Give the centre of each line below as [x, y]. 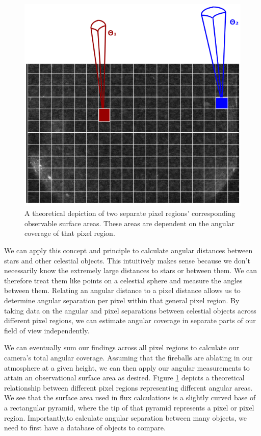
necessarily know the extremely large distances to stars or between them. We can [131, 270]
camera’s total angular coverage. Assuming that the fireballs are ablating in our [128, 357]
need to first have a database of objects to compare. [85, 428]
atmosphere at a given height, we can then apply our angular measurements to [127, 367]
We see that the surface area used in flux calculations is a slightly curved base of [130, 397]
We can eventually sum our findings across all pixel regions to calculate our [122, 347]
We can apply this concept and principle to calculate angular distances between [128, 250]
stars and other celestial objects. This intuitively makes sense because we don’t [127, 260]
